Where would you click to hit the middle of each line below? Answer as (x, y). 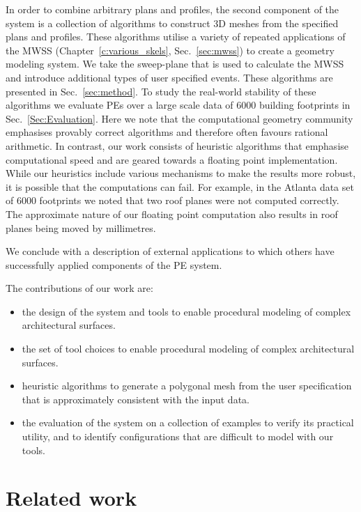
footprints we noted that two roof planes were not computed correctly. (189, 200)
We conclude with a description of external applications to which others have (170, 251)
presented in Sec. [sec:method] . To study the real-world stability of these (161, 91)
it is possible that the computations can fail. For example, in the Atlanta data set (180, 186)
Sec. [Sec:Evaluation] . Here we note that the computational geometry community (179, 118)
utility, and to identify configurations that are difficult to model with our (178, 436)
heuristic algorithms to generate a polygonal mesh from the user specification (187, 386)
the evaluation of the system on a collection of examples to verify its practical (188, 422)
